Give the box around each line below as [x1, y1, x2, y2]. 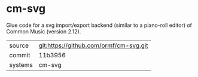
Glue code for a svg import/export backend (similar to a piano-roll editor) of [6, 21, 193, 29]
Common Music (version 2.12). [6, 27, 81, 35]
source [9, 41, 29, 50]
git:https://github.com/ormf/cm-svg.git [38, 41, 148, 50]
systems [9, 60, 33, 69]
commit [9, 51, 31, 59]
